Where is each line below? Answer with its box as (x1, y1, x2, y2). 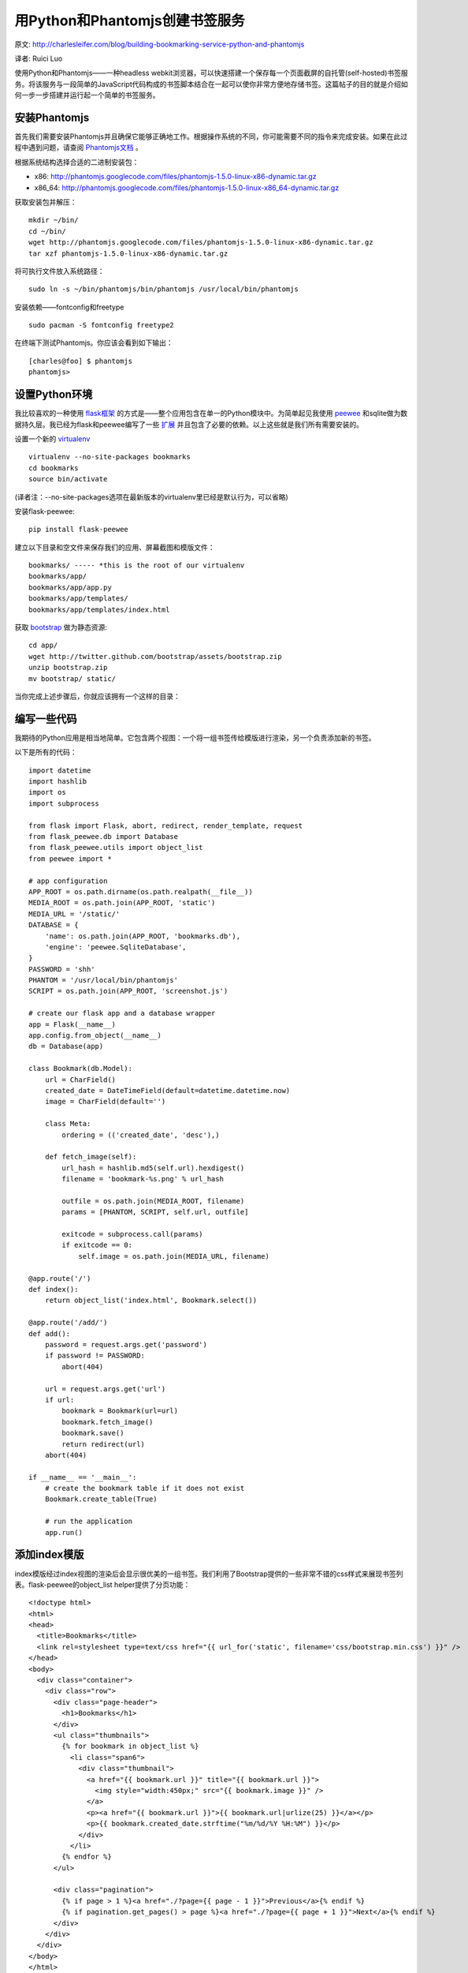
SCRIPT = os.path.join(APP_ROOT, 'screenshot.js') (28, 986, 228, 996)
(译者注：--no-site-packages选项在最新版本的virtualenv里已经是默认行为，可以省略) (14, 492, 289, 501)
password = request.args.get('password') (44, 1340, 208, 1349)
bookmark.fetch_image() (61, 1417, 154, 1426)
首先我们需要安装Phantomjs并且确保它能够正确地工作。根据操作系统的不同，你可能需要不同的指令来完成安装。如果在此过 (14, 132, 408, 141)
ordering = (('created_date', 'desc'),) (61, 1130, 220, 1140)
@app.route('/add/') (28, 1318, 108, 1327)
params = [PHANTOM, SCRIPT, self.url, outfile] (61, 1207, 249, 1217)
